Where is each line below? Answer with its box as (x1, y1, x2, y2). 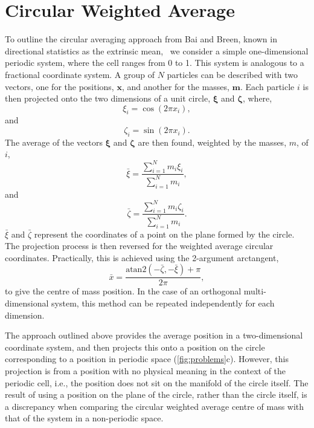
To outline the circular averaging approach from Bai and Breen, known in (5, 33, 277, 45)
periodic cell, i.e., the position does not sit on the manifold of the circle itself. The (5, 376, 309, 389)
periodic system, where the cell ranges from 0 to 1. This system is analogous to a (5, 56, 304, 69)
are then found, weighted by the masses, (138, 135, 287, 148)
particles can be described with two (167, 68, 298, 80)
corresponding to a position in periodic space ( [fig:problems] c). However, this (5, 352, 289, 365)
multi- (243, 285, 266, 297)
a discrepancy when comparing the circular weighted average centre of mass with (5, 400, 304, 412)
